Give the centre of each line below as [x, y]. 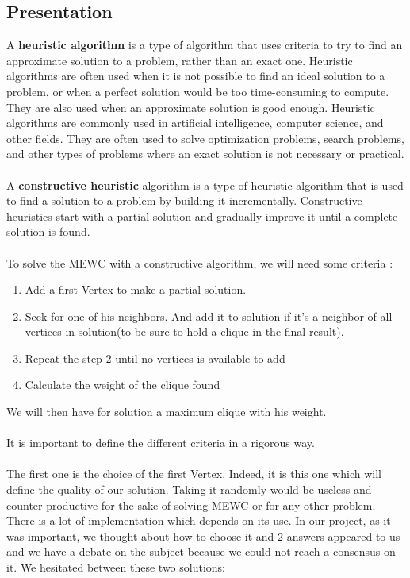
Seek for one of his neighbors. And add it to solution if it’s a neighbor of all [209, 316]
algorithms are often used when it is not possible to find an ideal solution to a [196, 76]
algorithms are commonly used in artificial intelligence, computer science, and [195, 123]
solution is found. [48, 231]
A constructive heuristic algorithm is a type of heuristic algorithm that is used [205, 185]
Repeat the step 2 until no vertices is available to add [155, 358]
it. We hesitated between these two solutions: [116, 567]
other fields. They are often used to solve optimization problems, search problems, [205, 138]
